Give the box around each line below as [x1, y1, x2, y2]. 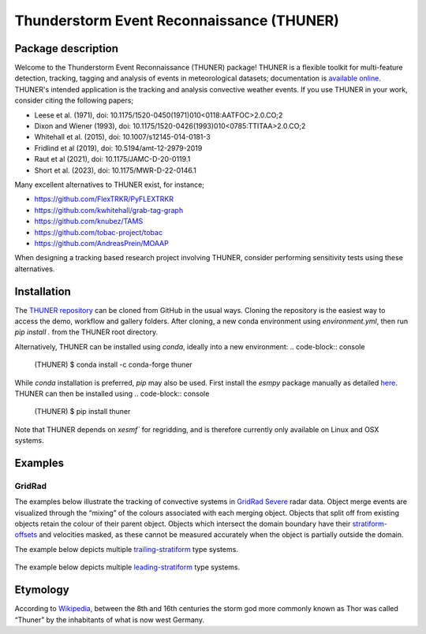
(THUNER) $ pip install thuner [34, 407, 131, 416]
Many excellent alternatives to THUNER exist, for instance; [14, 180, 205, 189]
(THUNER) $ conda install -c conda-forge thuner [34, 360, 192, 370]
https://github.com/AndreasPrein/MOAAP [34, 238, 169, 248]
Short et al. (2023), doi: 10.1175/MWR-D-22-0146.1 [34, 166, 196, 175]
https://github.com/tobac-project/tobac [34, 227, 163, 237]
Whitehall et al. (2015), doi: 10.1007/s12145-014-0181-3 [34, 132, 211, 142]
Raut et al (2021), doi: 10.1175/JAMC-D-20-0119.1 [34, 155, 191, 164]
